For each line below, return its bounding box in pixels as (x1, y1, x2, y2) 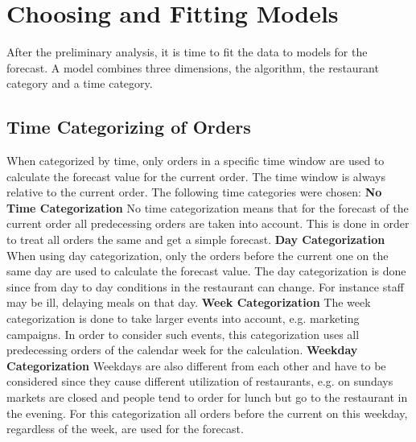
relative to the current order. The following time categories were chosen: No (6, 184, 382, 200)
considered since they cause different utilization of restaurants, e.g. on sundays (6, 373, 393, 390)
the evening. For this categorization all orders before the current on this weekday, (6, 404, 408, 421)
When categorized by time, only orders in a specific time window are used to (6, 152, 385, 169)
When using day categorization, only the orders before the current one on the (6, 246, 389, 263)
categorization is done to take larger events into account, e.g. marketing (6, 310, 360, 327)
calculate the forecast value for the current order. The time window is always (6, 167, 385, 184)
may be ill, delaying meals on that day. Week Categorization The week (6, 294, 371, 311)
